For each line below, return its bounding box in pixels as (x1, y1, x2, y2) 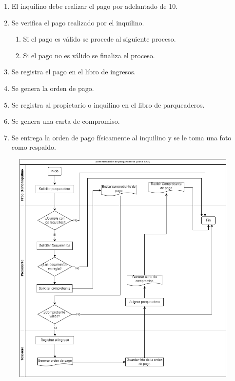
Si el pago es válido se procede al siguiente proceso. (23, 34, 176, 44)
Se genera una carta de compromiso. (11, 116, 120, 126)
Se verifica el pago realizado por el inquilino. (11, 17, 144, 27)
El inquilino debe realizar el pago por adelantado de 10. (11, 1, 178, 11)
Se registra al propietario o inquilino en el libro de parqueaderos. (11, 99, 205, 110)
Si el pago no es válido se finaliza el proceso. (23, 50, 155, 60)
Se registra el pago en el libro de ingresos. (11, 67, 136, 77)
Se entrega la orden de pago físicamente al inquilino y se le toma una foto (11, 132, 232, 142)
